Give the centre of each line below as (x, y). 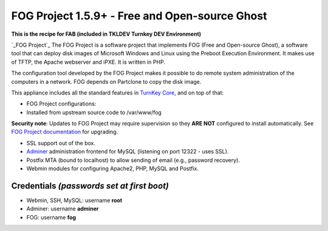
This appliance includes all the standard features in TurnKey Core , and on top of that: (118, 92)
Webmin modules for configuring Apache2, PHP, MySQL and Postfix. (112, 169)
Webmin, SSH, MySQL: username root (74, 200)
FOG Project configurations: (61, 104)
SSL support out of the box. (61, 143)
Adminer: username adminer (63, 209)
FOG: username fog (51, 217)
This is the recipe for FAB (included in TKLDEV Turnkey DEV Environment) (106, 34)
